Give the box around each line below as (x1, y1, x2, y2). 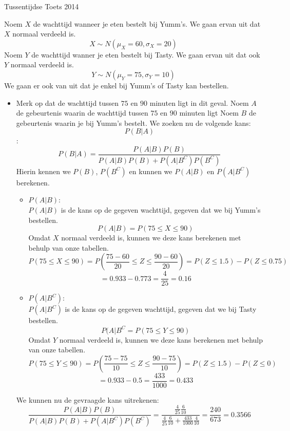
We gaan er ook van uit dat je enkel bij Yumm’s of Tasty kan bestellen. (4, 80, 229, 90)
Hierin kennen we (16, 165, 71, 176)
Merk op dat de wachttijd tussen (16, 97, 119, 108)
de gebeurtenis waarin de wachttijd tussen (16, 107, 148, 118)
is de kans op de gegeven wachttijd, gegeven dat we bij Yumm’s (61, 204, 261, 215)
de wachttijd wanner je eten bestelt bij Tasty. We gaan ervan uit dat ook (31, 49, 260, 60)
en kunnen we (129, 165, 172, 176)
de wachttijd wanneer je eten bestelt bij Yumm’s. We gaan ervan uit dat (33, 18, 261, 29)
